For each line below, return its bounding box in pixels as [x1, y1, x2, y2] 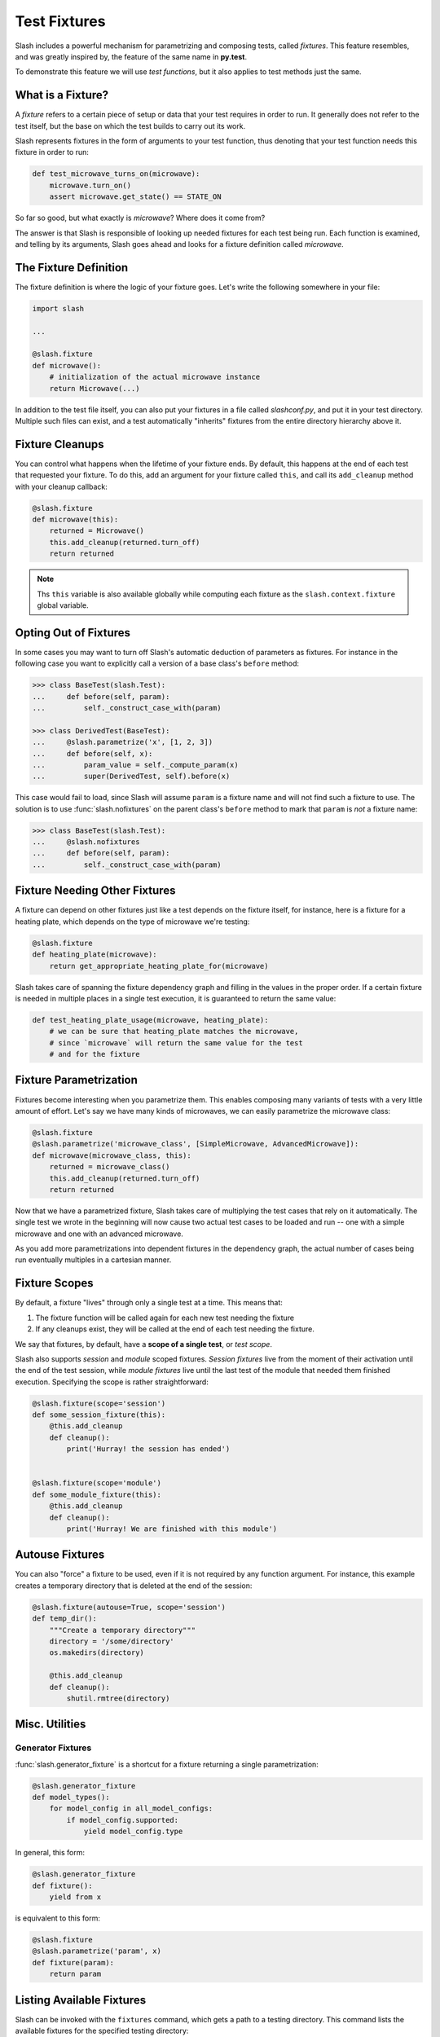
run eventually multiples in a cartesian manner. [15, 1255, 172, 1265]
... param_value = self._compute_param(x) [32, 760, 240, 769]
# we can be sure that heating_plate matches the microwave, [49, 1027, 299, 1036]
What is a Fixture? [15, 88, 109, 102]
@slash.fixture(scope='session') [32, 1398, 166, 1408]
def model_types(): [32, 1793, 110, 1802]
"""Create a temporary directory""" [49, 1626, 196, 1634]
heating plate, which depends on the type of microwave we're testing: [15, 917, 250, 926]
